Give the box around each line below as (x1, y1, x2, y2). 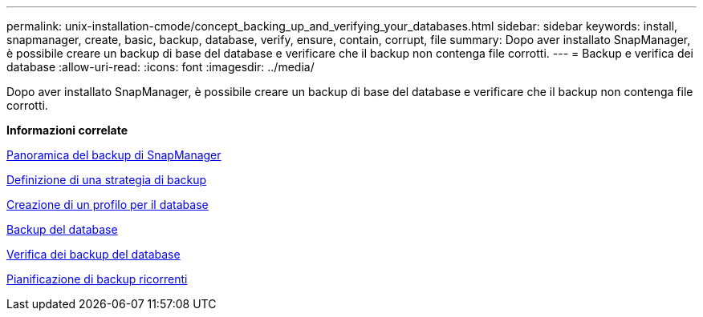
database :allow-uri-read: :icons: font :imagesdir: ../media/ (6, 60, 315, 74)
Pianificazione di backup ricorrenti (6, 272, 188, 286)
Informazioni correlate (6, 123, 128, 137)
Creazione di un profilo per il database (6, 198, 209, 211)
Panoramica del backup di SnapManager (6, 148, 221, 162)
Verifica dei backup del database (6, 247, 181, 261)
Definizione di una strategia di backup (6, 173, 207, 187)
